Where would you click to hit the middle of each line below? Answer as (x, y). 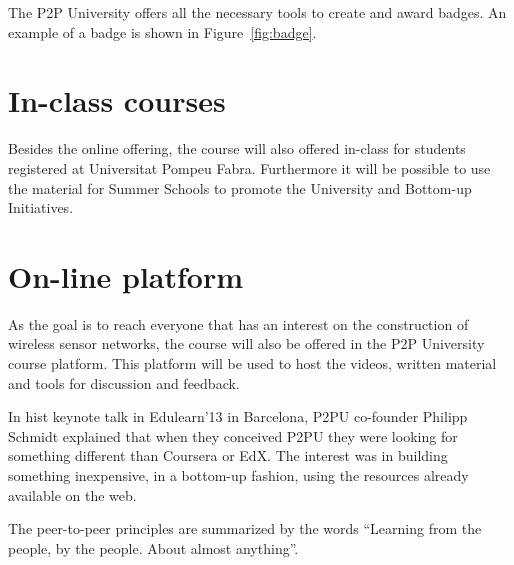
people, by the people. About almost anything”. (153, 547)
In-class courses (117, 100)
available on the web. (72, 494)
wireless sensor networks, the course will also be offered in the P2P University (246, 343)
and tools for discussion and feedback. (124, 382)
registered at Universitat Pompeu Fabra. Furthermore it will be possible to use (249, 167)
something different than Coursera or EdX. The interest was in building (228, 455)
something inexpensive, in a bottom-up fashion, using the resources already (238, 474)
